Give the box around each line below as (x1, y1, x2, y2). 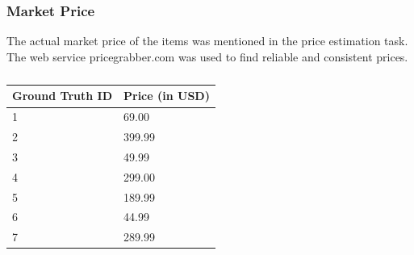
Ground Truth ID (12, 87, 112, 104)
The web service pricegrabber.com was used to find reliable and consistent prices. (6, 48, 408, 65)
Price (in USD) (123, 87, 210, 104)
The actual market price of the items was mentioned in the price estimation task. (6, 32, 408, 49)
